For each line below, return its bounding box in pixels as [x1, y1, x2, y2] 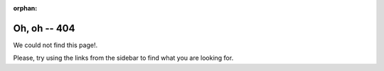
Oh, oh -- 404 [13, 22, 75, 34]
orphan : [13, 4, 38, 12]
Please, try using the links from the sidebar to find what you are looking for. [13, 53, 234, 63]
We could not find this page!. [13, 41, 98, 49]
